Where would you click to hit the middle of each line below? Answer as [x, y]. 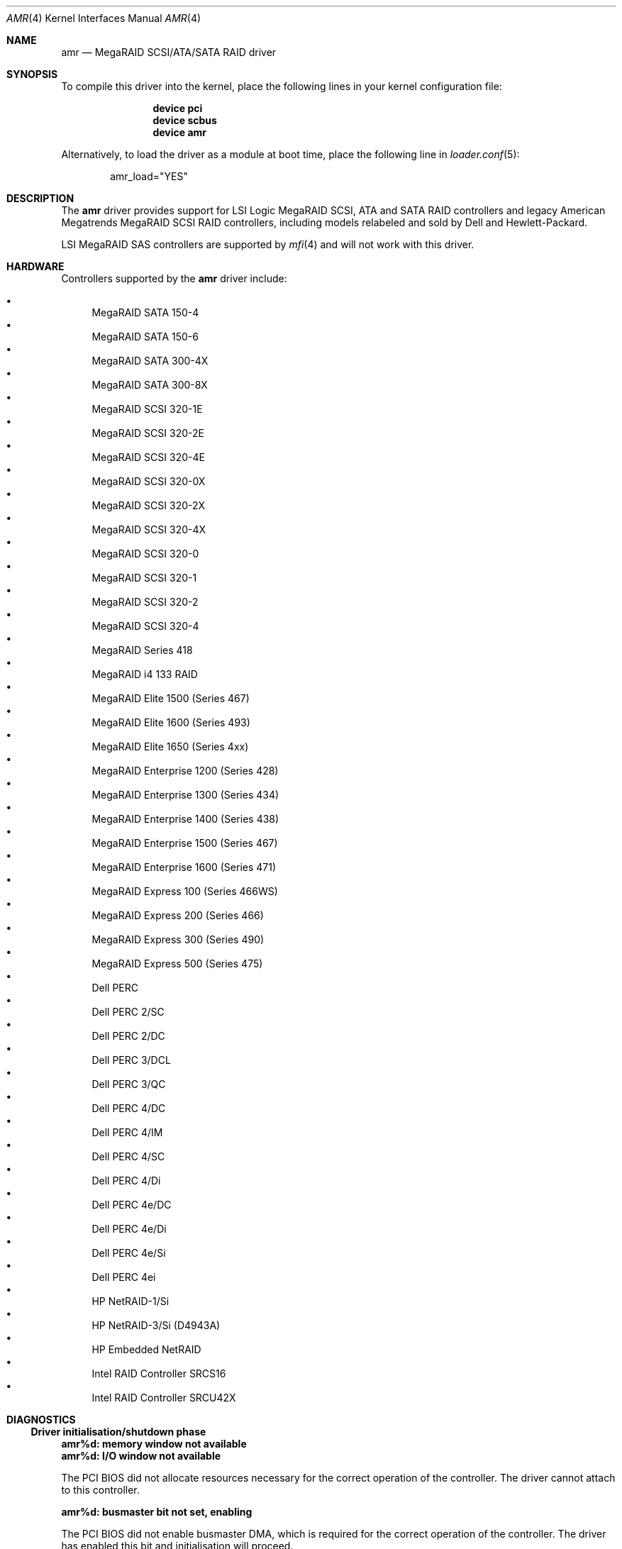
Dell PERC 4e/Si [129, 1253]
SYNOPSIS [32, 74]
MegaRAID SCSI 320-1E [147, 409]
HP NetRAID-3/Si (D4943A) [156, 1325]
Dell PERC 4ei [124, 1277]
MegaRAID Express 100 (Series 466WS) [185, 891]
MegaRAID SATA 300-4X [150, 361]
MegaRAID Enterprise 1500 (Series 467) [185, 843]
